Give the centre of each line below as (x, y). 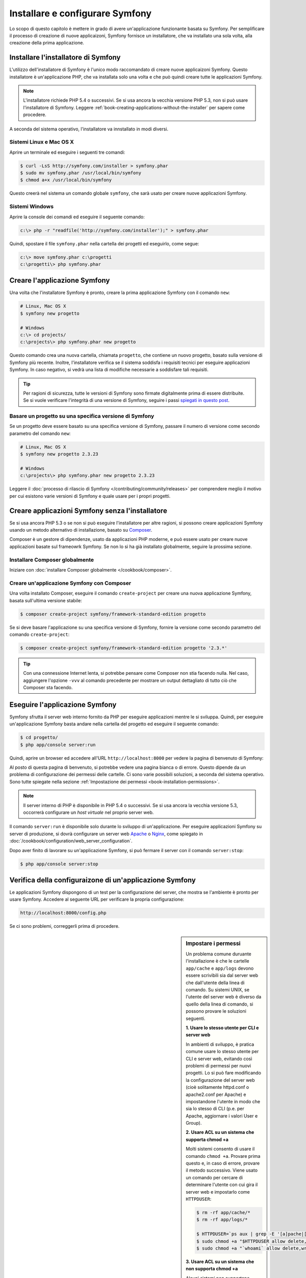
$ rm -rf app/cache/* (224, 1212)
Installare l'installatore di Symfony (65, 58)
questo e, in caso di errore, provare (223, 1163)
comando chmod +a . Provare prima (223, 1156)
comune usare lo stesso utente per (222, 1052)
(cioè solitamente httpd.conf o (218, 1087)
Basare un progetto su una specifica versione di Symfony (82, 416)
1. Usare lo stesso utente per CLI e (222, 1028)
